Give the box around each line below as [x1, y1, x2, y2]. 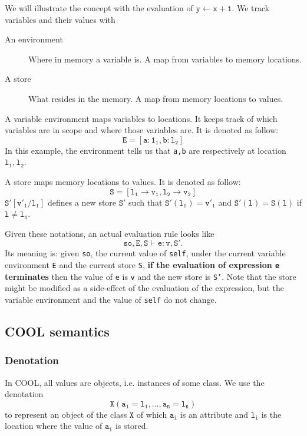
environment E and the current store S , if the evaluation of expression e [5, 259, 280, 271]
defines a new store [47, 196, 117, 208]
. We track [232, 2, 270, 14]
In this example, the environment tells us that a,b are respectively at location [5, 144, 286, 156]
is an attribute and [180, 408, 249, 420]
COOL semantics [5, 322, 110, 340]
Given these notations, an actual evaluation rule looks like [5, 227, 214, 239]
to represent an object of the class [5, 408, 127, 420]
